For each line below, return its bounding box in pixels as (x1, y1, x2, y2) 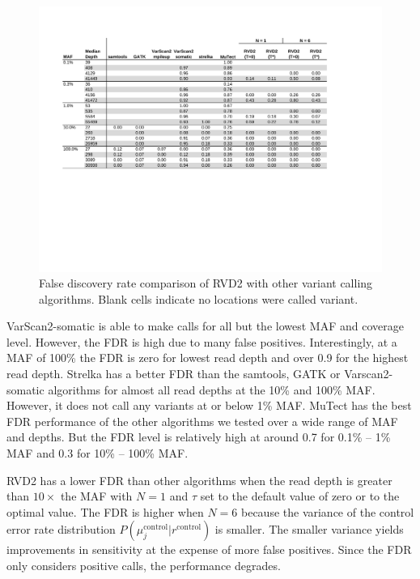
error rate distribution (6, 521, 116, 538)
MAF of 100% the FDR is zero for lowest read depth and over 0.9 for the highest (6, 349, 409, 366)
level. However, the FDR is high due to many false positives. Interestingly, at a (6, 333, 397, 350)
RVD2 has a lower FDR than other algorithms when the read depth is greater (6, 471, 392, 488)
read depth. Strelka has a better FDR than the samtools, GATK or (6, 365, 341, 382)
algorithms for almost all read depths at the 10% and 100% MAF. (48, 381, 375, 398)
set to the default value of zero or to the (200, 487, 400, 504)
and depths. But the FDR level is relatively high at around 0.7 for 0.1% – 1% (6, 428, 391, 445)
